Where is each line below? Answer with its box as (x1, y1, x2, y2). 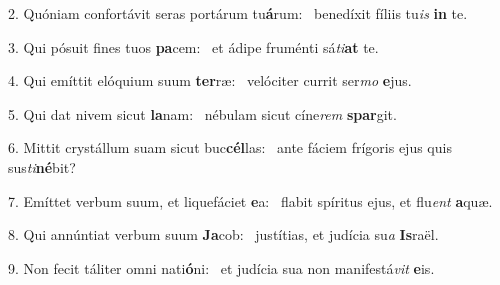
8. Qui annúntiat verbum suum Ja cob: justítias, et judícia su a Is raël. (8, 224, 439, 245)
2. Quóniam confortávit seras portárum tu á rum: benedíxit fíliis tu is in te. (8, 3, 468, 23)
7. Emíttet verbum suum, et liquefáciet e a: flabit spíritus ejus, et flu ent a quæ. (8, 190, 493, 211)
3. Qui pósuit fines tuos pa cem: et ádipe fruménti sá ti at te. (8, 36, 379, 57)
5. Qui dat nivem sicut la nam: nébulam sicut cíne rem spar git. (8, 103, 397, 124)
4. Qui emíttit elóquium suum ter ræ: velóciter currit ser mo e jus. (8, 70, 412, 91)
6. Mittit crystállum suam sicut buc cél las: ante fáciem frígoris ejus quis (8, 137, 452, 158)
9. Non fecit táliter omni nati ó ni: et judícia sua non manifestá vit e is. (8, 257, 435, 278)
